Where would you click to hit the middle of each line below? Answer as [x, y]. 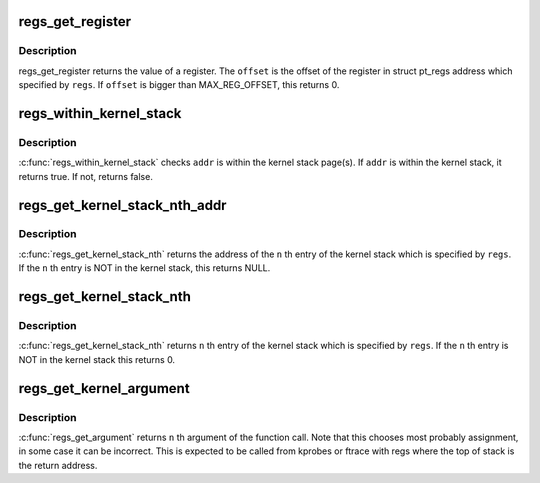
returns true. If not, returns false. [86, 176]
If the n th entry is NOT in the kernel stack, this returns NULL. [144, 268]
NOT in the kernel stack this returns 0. [96, 359]
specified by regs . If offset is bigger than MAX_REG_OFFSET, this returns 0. [179, 85]
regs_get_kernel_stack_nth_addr [122, 205]
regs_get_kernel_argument [104, 388]
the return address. [58, 465]
